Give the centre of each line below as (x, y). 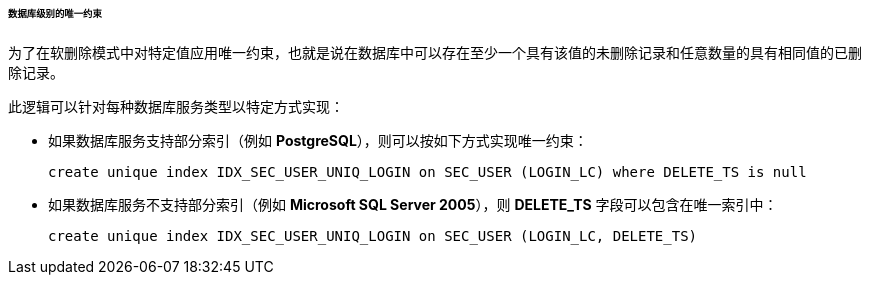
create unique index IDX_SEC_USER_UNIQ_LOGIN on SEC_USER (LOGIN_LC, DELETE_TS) (373, 235)
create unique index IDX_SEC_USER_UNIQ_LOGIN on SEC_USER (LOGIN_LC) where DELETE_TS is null (427, 171)
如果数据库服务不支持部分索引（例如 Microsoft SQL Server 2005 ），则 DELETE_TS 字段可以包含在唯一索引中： (413, 204)
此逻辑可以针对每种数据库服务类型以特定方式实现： (176, 106)
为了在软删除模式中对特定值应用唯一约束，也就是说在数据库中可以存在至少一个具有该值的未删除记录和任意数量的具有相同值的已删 (435, 52)
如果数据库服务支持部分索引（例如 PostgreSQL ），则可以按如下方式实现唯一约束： (318, 140)
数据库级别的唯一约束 (55, 13)
